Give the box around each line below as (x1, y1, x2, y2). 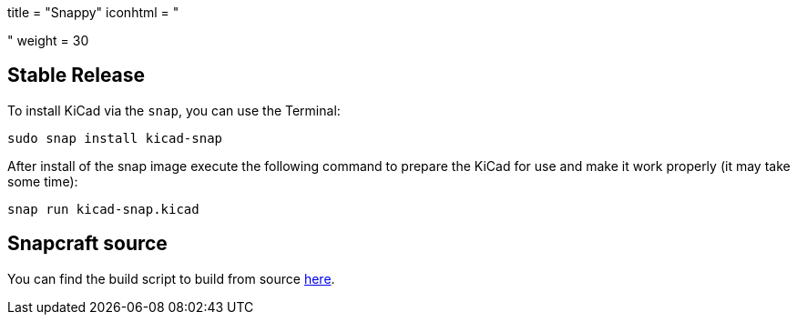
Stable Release (7, 64, 146, 87)
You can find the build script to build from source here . (7, 270, 335, 287)
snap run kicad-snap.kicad (7, 201, 199, 216)
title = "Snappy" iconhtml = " (7, 5, 179, 20)
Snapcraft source (7, 232, 168, 256)
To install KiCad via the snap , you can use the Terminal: (7, 102, 341, 118)
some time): (7, 173, 78, 189)
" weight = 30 (7, 33, 89, 48)
